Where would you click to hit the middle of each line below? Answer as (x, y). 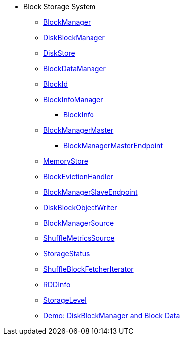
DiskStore (59, 53)
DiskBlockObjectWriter (80, 207)
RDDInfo (57, 284)
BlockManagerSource (79, 223)
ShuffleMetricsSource (79, 238)
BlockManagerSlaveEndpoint (91, 192)
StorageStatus (67, 254)
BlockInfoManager (73, 99)
